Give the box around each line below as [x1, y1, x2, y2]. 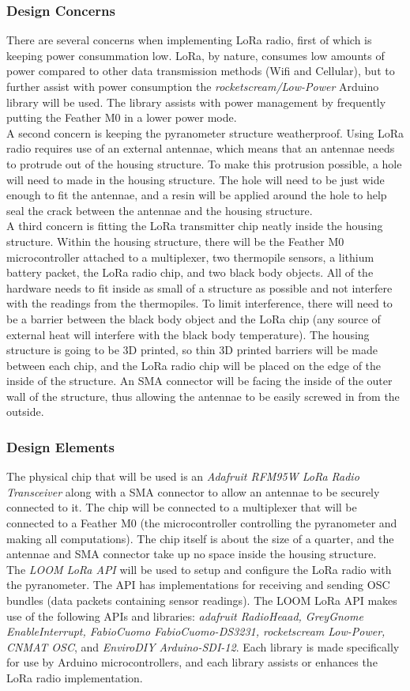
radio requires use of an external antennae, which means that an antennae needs [6, 140, 395, 157]
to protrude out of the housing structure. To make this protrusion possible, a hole [6, 155, 402, 172]
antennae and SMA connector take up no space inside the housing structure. [6, 546, 377, 562]
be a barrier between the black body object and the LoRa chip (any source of [6, 310, 381, 327]
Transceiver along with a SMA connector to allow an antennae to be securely [6, 483, 380, 500]
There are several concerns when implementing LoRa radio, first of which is [6, 32, 372, 48]
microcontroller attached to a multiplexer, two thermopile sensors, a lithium [6, 248, 374, 265]
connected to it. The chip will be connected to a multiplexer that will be [6, 499, 357, 515]
